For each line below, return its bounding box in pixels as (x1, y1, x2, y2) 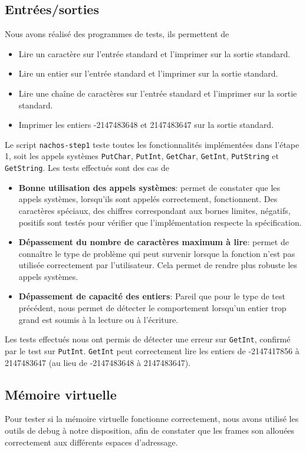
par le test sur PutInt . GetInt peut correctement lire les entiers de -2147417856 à (5, 344, 300, 357)
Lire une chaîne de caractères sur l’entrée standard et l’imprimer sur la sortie (18, 87, 297, 99)
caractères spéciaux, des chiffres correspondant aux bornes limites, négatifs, (18, 204, 291, 216)
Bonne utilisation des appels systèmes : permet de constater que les (18, 181, 281, 193)
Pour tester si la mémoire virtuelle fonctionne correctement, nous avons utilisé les (5, 413, 299, 425)
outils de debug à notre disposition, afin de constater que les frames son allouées (5, 424, 295, 436)
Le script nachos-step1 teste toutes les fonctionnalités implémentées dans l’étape (5, 138, 300, 150)
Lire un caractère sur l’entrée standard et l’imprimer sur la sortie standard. (18, 47, 291, 60)
